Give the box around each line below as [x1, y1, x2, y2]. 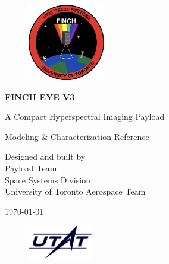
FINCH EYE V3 [5, 90, 75, 103]
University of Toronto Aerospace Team [5, 185, 146, 198]
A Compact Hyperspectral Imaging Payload [5, 110, 165, 123]
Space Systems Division [5, 173, 90, 186]
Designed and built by [5, 150, 86, 163]
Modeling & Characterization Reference [5, 130, 149, 142]
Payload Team [5, 162, 57, 174]
